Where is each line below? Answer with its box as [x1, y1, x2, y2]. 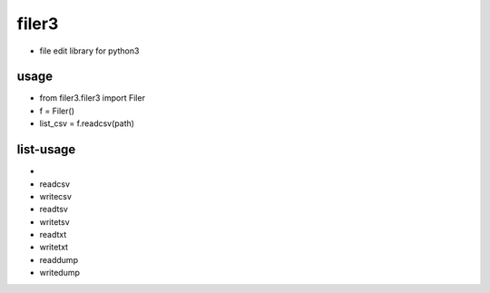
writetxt [39, 241, 68, 253]
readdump [39, 254, 79, 265]
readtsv [39, 204, 68, 215]
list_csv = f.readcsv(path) [39, 118, 135, 129]
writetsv [39, 216, 70, 227]
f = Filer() [39, 105, 75, 116]
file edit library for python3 [39, 45, 140, 56]
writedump [39, 268, 81, 278]
